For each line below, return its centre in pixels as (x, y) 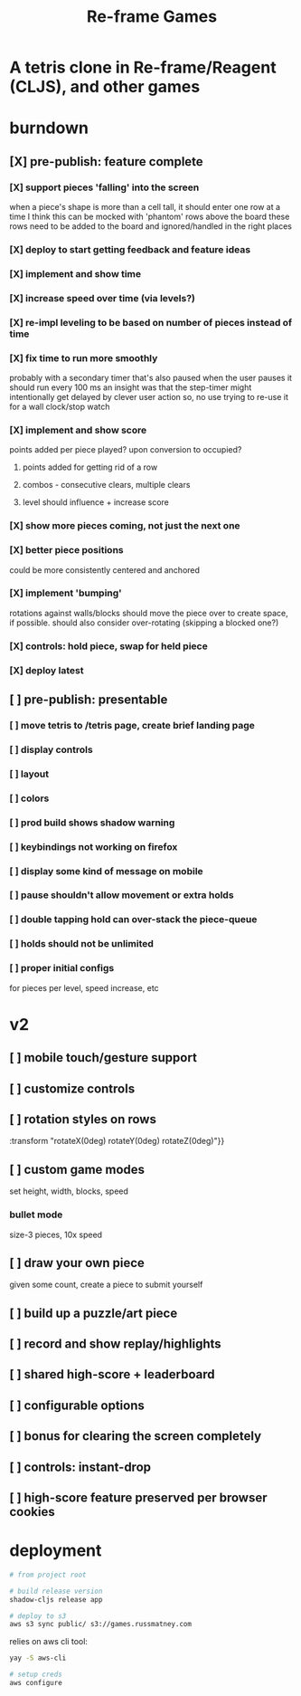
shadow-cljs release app (56, 1599)
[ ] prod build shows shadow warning (92, 823)
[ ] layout (29, 774)
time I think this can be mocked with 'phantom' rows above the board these (150, 217)
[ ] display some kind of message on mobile (106, 871)
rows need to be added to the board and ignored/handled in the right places (150, 226)
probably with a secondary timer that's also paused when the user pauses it (150, 378)
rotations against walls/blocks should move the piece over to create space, (149, 613)
